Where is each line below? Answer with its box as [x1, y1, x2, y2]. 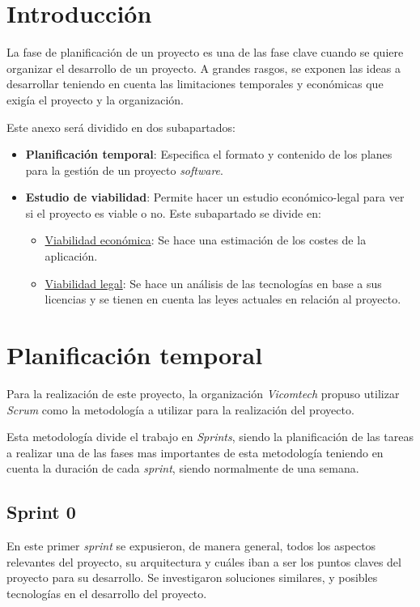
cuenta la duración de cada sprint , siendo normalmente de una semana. [6, 460, 359, 477]
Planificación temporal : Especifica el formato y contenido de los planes [25, 146, 392, 163]
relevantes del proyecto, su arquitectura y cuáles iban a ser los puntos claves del [6, 553, 401, 570]
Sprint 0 [6, 499, 76, 524]
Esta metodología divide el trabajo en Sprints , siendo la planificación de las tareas [6, 428, 414, 445]
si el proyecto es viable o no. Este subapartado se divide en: [25, 204, 321, 221]
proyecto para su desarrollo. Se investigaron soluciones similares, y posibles [6, 569, 378, 586]
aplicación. [45, 248, 98, 265]
